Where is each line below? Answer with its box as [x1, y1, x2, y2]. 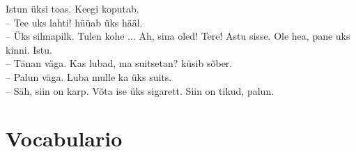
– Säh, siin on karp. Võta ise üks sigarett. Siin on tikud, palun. [6, 83, 274, 98]
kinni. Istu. [6, 42, 52, 56]
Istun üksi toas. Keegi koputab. [6, 1, 139, 15]
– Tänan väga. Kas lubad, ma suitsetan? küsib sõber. [6, 56, 233, 70]
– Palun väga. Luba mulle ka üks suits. [6, 69, 172, 84]
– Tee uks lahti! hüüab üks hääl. [6, 15, 143, 29]
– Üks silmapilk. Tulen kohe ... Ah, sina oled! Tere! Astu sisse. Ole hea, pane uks [6, 29, 350, 43]
